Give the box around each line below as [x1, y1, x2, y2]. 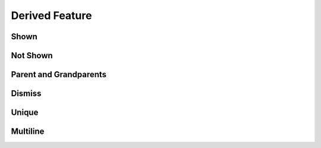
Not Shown [11, 51, 53, 61]
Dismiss [11, 89, 42, 99]
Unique [11, 108, 39, 118]
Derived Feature [11, 9, 92, 22]
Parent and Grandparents [11, 70, 107, 80]
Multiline [11, 127, 45, 137]
